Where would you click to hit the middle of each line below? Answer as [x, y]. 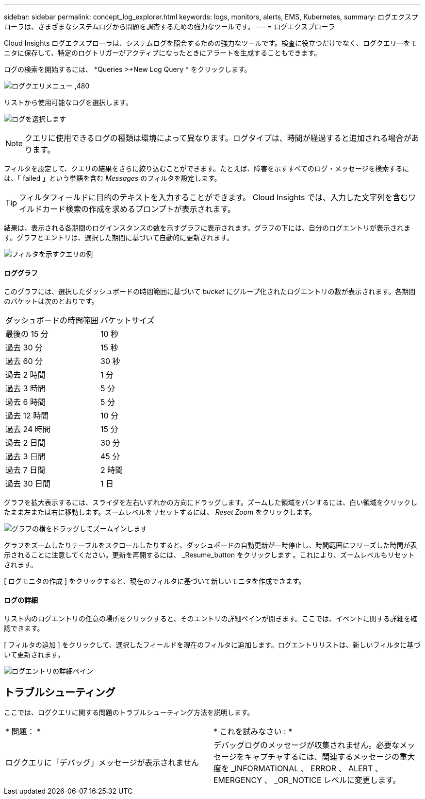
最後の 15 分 [27, 334]
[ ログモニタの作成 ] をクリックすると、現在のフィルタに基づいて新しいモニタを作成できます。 [155, 581]
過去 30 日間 [28, 484]
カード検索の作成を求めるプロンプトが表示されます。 [139, 209]
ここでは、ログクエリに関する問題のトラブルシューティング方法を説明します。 [129, 712]
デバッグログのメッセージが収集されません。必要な [307, 745]
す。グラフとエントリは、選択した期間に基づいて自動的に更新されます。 [119, 237]
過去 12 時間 [27, 416]
